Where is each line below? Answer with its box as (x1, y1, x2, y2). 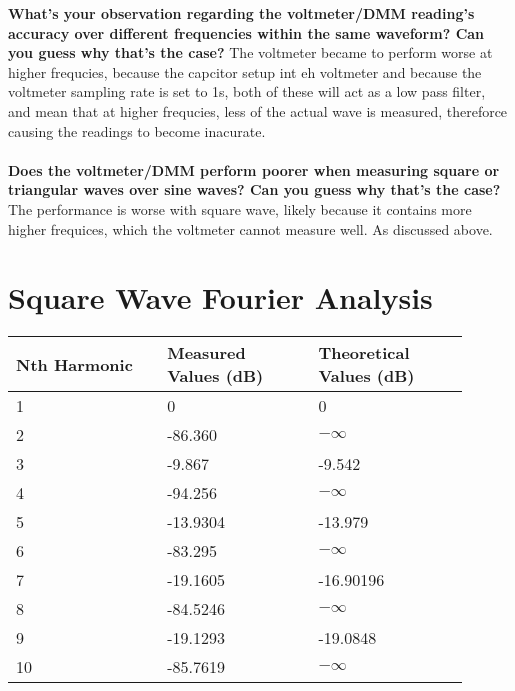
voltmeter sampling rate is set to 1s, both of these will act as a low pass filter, (8, 81, 486, 102)
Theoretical (318, 341, 410, 365)
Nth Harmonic (16, 352, 133, 376)
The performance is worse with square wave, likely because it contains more (8, 198, 472, 219)
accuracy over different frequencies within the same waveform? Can (8, 22, 485, 43)
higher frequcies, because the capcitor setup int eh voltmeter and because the (8, 61, 482, 82)
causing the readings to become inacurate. (8, 120, 266, 141)
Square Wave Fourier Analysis (8, 277, 433, 318)
